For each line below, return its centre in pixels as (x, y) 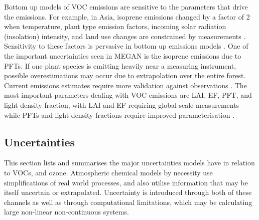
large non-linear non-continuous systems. (67, 212)
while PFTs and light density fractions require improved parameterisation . (119, 115)
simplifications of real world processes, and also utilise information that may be (126, 182)
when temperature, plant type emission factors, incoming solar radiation (115, 26)
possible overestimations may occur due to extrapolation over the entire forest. (125, 75)
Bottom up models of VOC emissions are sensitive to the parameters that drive (126, 7)
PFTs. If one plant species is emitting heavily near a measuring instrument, (120, 65)
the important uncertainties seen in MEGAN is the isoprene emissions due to (123, 55)
